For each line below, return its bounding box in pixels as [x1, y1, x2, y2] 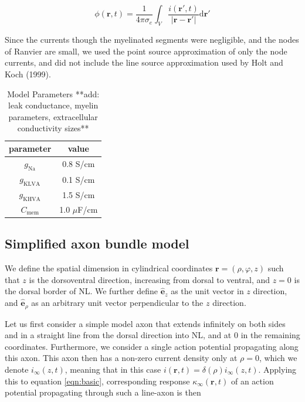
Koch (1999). [5, 68, 51, 80]
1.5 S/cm [62, 188, 95, 200]
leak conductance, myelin [8, 99, 99, 111]
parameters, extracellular [8, 110, 98, 122]
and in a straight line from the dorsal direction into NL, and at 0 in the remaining [5, 329, 300, 341]
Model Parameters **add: [7, 87, 100, 100]
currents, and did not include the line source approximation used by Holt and [5, 56, 283, 69]
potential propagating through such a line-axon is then [5, 386, 201, 398]
